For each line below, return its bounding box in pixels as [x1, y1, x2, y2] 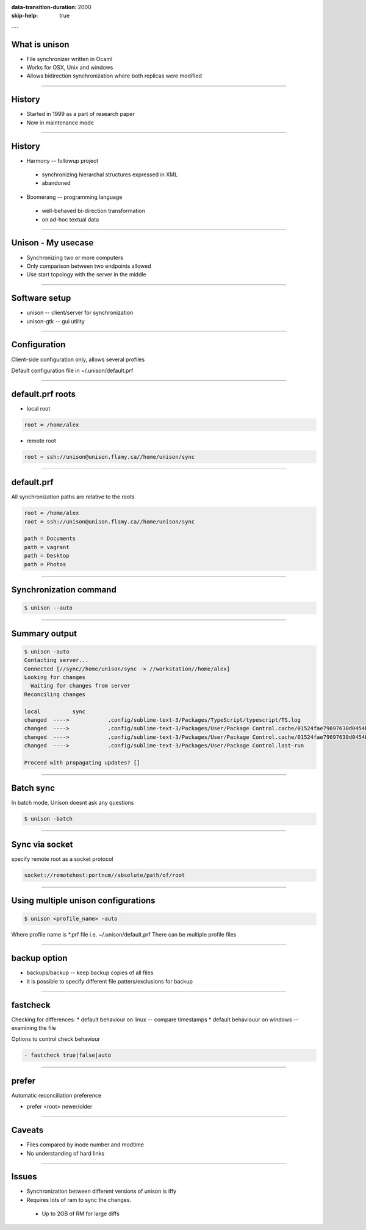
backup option [11, 953, 68, 963]
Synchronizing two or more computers [26, 254, 123, 261]
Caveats [11, 1125, 44, 1135]
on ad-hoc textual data [41, 215, 99, 223]
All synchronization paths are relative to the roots [11, 493, 135, 500]
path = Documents [24, 535, 76, 542]
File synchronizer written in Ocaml [26, 55, 113, 62]
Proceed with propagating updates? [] [24, 759, 140, 766]
